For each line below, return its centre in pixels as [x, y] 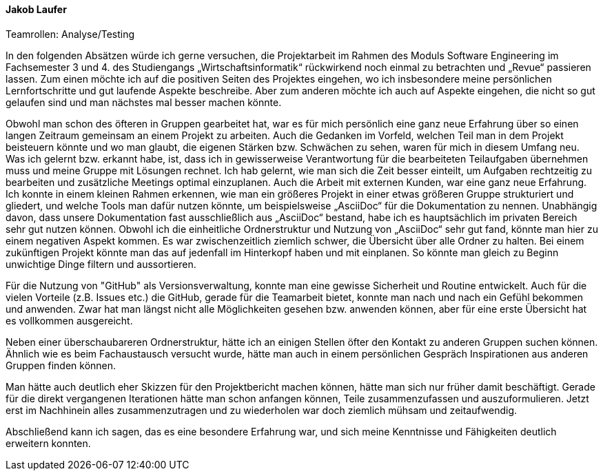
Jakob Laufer [36, 9]
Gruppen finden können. [61, 365]
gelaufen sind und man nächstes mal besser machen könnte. [144, 102]
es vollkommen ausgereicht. [69, 320]
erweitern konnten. [48, 443]
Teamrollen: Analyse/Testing [70, 34]
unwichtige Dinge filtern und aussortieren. [101, 264]
